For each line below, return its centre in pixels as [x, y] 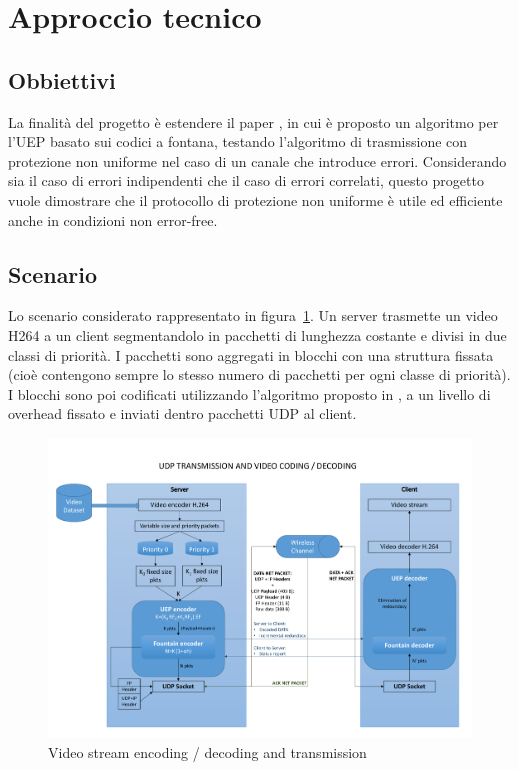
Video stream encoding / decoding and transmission [207, 751]
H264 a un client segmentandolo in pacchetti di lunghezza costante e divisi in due [257, 334]
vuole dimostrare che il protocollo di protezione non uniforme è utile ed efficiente [255, 199]
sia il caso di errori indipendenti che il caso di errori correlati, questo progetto [246, 180]
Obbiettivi [62, 79]
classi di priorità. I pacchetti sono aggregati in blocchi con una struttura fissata [251, 354]
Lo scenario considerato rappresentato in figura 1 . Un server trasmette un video [253, 315]
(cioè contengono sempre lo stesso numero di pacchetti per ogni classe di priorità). [259, 374]
